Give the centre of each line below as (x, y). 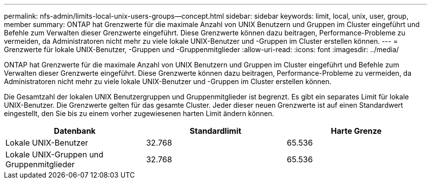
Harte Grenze (356, 131)
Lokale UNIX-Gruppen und (55, 154)
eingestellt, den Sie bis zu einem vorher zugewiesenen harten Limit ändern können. (139, 113)
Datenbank (75, 131)
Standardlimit (215, 131)
